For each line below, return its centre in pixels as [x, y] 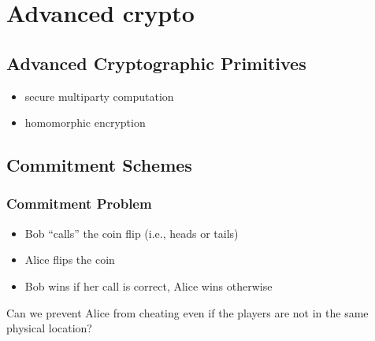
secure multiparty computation [99, 96]
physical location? [49, 328]
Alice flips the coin [70, 259]
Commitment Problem [79, 204]
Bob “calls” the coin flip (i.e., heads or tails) [132, 233]
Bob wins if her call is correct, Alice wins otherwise [149, 285]
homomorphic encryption [85, 122]
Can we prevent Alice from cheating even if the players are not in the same [187, 312]
